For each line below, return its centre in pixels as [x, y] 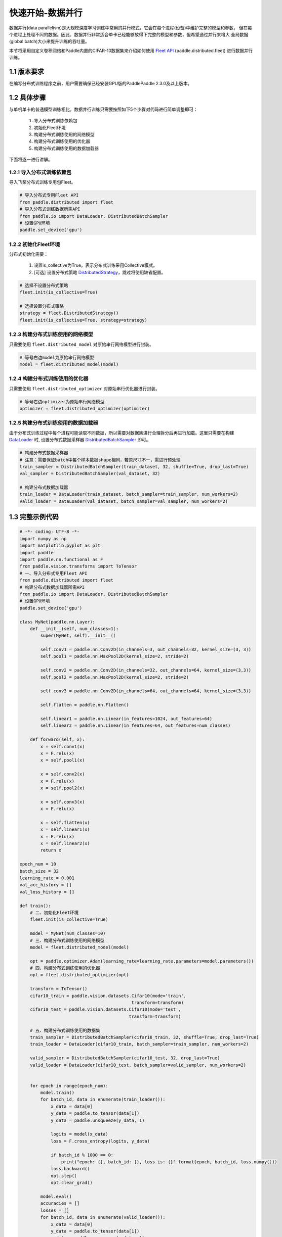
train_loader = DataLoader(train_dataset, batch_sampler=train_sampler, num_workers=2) [129, 494]
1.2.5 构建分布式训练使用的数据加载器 [54, 423]
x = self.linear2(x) [65, 843]
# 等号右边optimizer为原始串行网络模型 [62, 402]
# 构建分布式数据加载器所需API [52, 587]
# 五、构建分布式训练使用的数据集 [65, 1030]
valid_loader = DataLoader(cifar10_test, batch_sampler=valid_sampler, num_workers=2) [138, 1065]
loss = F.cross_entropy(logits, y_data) [100, 1141]
